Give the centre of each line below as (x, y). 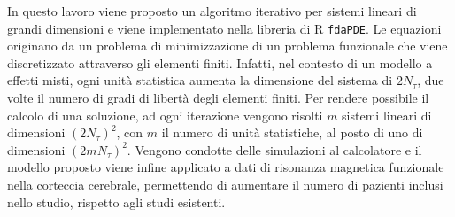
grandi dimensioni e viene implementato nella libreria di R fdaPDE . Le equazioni (224, 28)
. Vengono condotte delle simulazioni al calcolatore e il (274, 149)
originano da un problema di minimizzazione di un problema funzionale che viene (227, 46)
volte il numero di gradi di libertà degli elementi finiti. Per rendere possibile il (218, 98)
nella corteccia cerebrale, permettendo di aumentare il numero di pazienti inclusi (225, 184)
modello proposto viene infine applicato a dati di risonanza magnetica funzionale (226, 167)
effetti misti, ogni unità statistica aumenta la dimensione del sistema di (200, 80)
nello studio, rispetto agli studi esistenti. (116, 201)
